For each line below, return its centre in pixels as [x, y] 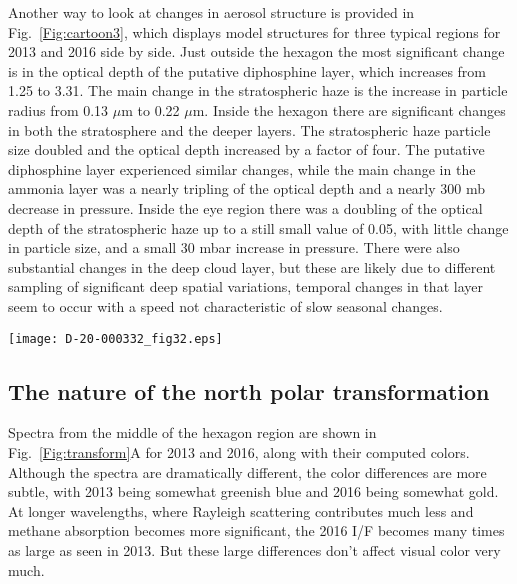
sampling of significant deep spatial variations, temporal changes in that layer [245, 286]
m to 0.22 [150, 109]
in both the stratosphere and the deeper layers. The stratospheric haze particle [249, 129]
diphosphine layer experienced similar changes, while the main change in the [242, 168]
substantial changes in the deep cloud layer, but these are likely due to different [252, 266]
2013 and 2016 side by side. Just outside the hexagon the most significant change [256, 51]
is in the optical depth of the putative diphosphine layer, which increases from [247, 70]
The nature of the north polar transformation [249, 390]
